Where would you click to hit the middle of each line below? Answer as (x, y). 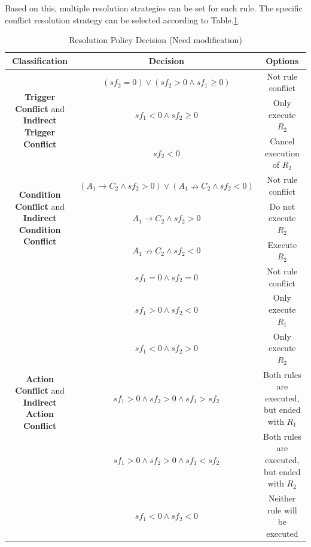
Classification (40, 60)
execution (282, 152)
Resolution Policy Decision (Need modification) (155, 40)
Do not (282, 206)
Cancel (282, 141)
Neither (282, 498)
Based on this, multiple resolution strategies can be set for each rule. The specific (154, 8)
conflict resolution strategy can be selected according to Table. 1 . (123, 19)
